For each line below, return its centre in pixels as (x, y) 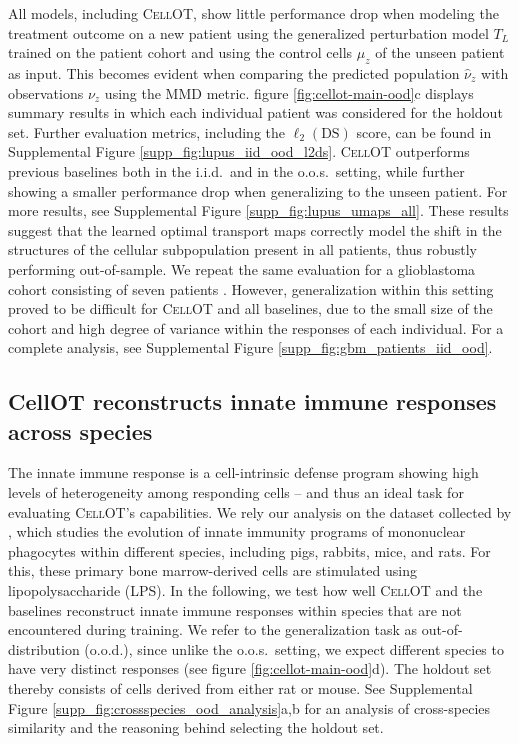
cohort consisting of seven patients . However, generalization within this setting (251, 288)
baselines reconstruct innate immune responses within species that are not (235, 609)
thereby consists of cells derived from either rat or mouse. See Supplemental (240, 688)
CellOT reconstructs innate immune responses (252, 401)
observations (46, 92)
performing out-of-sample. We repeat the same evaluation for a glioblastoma (242, 268)
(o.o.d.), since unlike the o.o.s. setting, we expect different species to (294, 648)
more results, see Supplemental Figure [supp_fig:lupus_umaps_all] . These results (258, 210)
